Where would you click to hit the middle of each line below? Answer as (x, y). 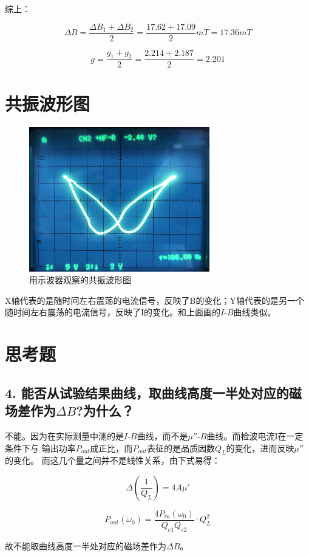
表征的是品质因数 (181, 448)
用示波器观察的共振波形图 (80, 280)
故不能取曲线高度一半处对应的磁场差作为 (86, 545)
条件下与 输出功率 (40, 448)
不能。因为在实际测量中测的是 (64, 435)
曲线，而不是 (162, 435)
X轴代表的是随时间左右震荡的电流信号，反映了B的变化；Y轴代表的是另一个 (154, 300)
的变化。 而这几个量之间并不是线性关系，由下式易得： (113, 460)
